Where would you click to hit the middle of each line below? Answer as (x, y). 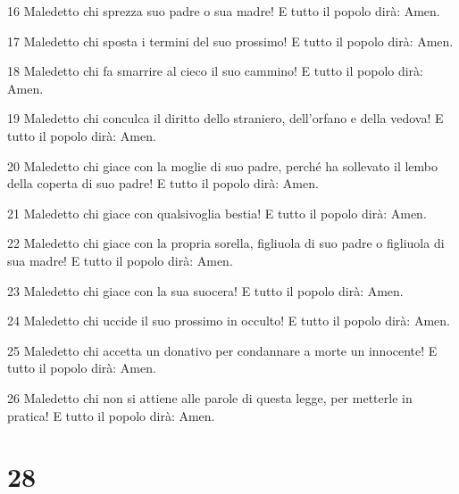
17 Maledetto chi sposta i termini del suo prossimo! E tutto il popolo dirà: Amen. (230, 41)
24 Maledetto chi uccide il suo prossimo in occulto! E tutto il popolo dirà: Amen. (229, 321)
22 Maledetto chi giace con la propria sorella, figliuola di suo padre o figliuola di (226, 243)
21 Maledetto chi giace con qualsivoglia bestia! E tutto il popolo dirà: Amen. (217, 213)
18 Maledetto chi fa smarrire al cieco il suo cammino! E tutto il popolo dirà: (216, 71)
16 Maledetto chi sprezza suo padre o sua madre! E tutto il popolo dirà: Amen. (224, 11)
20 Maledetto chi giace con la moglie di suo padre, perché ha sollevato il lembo (223, 165)
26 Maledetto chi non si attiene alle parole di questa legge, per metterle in (210, 397)
